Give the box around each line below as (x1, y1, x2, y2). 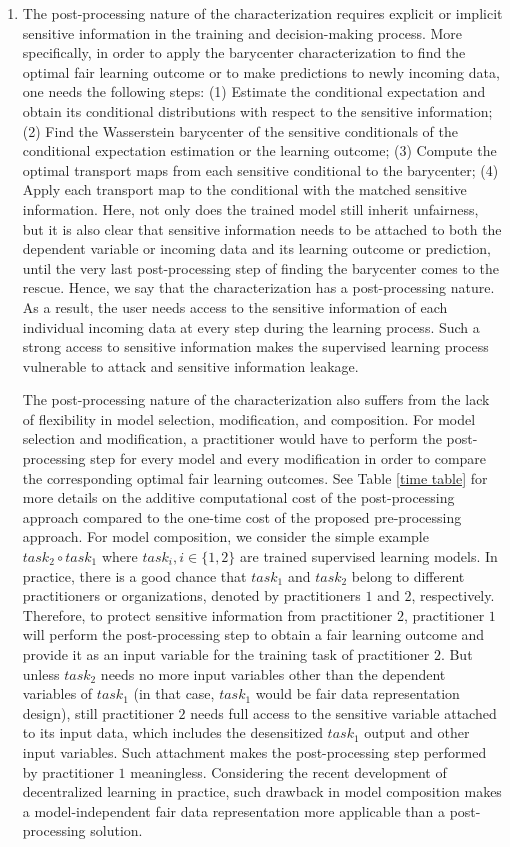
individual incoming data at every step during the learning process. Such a (22, 316, 480, 337)
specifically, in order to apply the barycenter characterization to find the (22, 42, 466, 63)
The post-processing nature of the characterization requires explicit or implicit (22, 3, 503, 23)
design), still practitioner (22, 702, 174, 723)
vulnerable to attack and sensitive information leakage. (22, 355, 359, 376)
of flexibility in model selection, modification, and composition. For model (22, 408, 476, 429)
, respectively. (411, 585, 495, 606)
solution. (90, 820, 143, 841)
